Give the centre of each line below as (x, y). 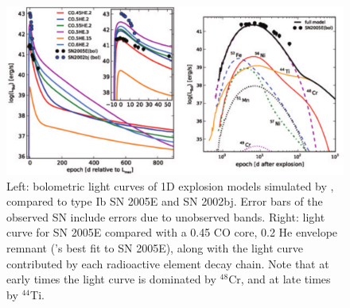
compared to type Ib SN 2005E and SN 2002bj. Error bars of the (165, 201)
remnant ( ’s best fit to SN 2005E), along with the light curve (155, 247)
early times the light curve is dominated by (111, 279)
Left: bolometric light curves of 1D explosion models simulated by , (170, 185)
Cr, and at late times (280, 279)
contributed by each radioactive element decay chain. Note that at (168, 263)
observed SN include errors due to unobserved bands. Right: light (166, 216)
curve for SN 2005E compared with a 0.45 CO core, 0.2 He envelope (172, 232)
